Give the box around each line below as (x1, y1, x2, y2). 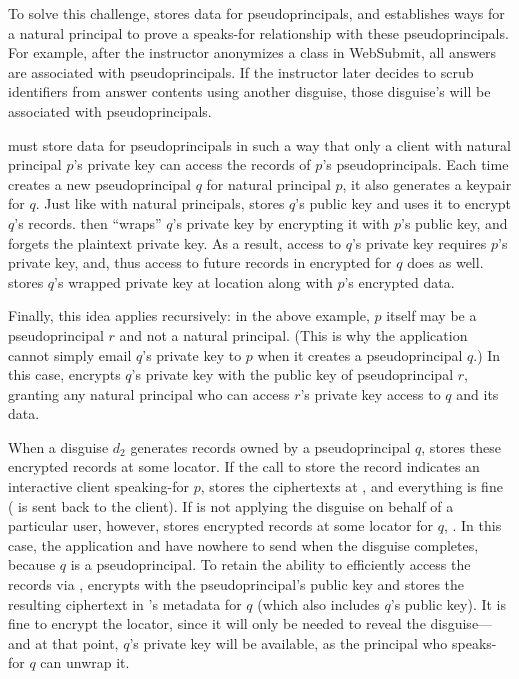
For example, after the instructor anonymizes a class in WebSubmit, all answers (8, 42, 497, 63)
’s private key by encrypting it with (172, 212, 390, 233)
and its (456, 383, 499, 404)
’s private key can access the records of (73, 154, 311, 175)
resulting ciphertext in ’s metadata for (8, 593, 242, 614)
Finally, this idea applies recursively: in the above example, (8, 305, 370, 326)
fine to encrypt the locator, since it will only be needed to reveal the (8, 613, 426, 634)
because (8, 554, 56, 575)
